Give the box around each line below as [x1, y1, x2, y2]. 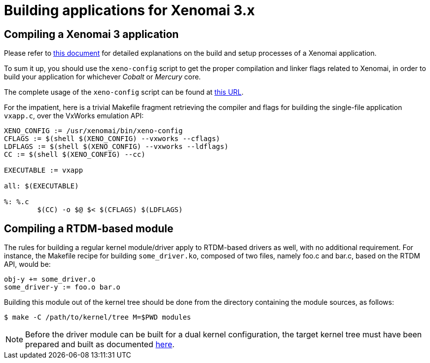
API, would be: [4, 260, 51, 269]
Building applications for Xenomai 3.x [4, 2, 255, 19]
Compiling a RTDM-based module [4, 222, 174, 235]
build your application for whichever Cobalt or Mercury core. [4, 73, 201, 81]
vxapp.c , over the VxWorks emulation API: [4, 111, 144, 120]
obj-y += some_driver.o [4, 275, 96, 284]
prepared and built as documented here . [25, 339, 175, 350]
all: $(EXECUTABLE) [4, 182, 79, 190]
